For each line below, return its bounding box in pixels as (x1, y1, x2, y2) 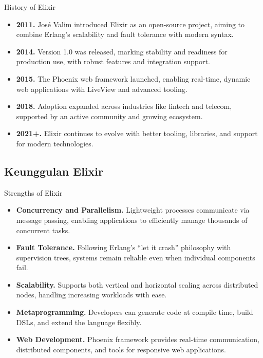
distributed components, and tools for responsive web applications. (16, 344, 226, 354)
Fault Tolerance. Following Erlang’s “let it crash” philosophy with (16, 242, 231, 253)
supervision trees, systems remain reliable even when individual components (16, 252, 255, 262)
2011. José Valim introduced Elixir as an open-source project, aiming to (16, 18, 245, 29)
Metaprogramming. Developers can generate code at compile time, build (16, 307, 253, 317)
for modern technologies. (16, 138, 93, 148)
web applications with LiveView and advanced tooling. (16, 83, 187, 94)
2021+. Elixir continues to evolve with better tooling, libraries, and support (16, 128, 258, 139)
